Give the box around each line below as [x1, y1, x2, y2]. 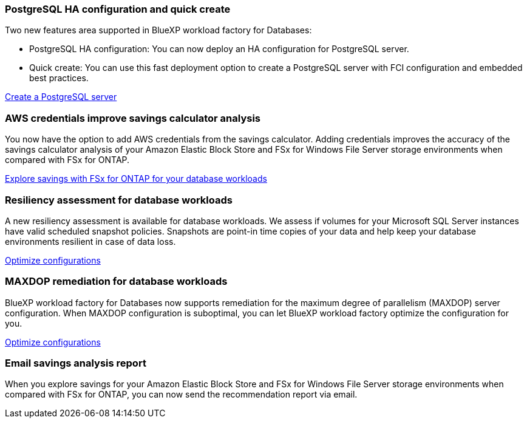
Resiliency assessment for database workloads [5, 193, 233, 206]
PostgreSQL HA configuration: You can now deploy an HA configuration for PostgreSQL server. [29, 44, 409, 55]
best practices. [29, 73, 89, 84]
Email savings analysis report [5, 357, 146, 369]
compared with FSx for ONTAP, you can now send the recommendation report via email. [5, 389, 358, 400]
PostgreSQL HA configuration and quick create [5, 3, 231, 15]
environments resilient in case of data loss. [5, 236, 176, 247]
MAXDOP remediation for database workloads [5, 275, 228, 288]
